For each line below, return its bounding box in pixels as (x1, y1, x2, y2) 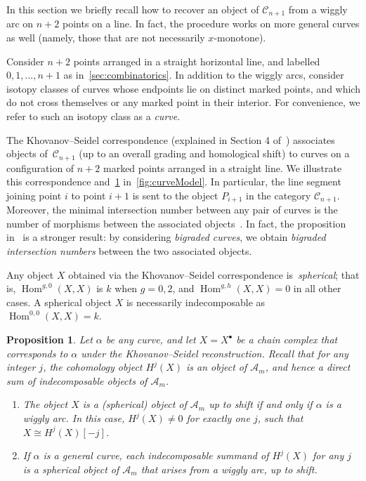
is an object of (186, 360, 247, 374)
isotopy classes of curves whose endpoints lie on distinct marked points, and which (6, 81, 360, 95)
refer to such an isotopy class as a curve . (6, 109, 181, 124)
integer (6, 360, 36, 374)
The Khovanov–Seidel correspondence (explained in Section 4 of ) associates (6, 132, 335, 147)
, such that (257, 411, 303, 426)
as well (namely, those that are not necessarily (6, 30, 205, 45)
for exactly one (186, 411, 250, 426)
